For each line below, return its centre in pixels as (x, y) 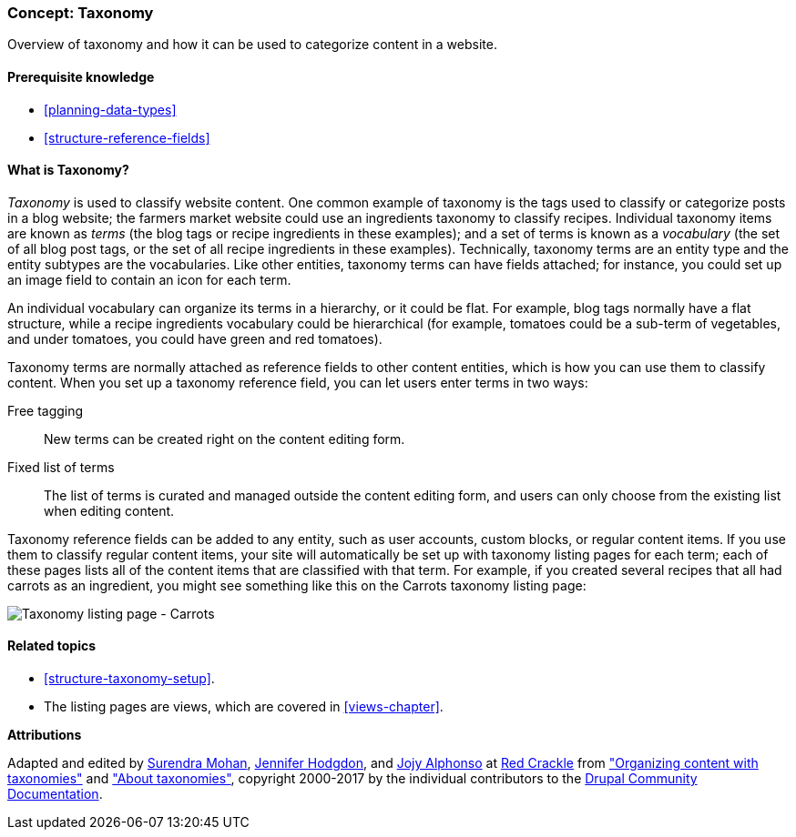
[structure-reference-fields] (127, 137)
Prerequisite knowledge (81, 76)
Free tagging (46, 410)
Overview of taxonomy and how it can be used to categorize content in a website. (252, 45)
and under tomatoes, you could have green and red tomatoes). (195, 338)
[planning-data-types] (110, 109)
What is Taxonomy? (68, 170)
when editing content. (109, 510)
